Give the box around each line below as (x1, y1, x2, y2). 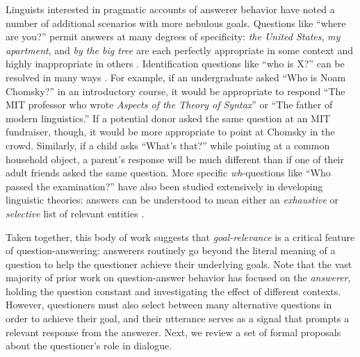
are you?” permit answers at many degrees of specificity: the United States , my (6, 29, 341, 44)
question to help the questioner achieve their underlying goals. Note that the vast (6, 256, 352, 271)
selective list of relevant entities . (6, 206, 145, 220)
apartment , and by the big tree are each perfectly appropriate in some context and (6, 42, 354, 57)
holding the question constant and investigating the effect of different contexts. (6, 283, 341, 298)
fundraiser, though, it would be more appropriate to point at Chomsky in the (6, 124, 335, 139)
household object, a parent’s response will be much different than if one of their (6, 151, 344, 166)
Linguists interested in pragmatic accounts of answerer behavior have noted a (6, 2, 335, 16)
